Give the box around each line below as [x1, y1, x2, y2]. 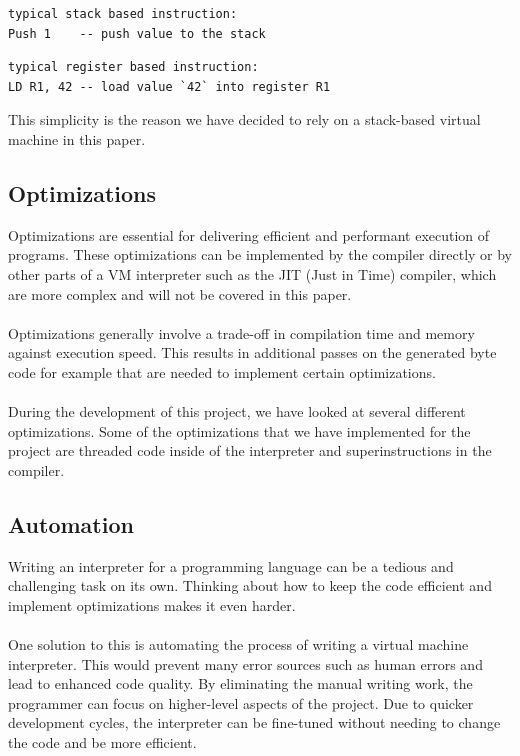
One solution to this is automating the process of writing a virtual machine [8, 634, 469, 655]
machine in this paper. [8, 128, 146, 149]
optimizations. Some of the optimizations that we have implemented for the [8, 420, 471, 441]
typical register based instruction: [8, 60, 259, 75]
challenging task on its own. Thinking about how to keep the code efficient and [8, 575, 492, 596]
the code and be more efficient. [8, 732, 197, 753]
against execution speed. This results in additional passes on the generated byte [8, 342, 497, 363]
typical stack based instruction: [8, 7, 238, 21]
